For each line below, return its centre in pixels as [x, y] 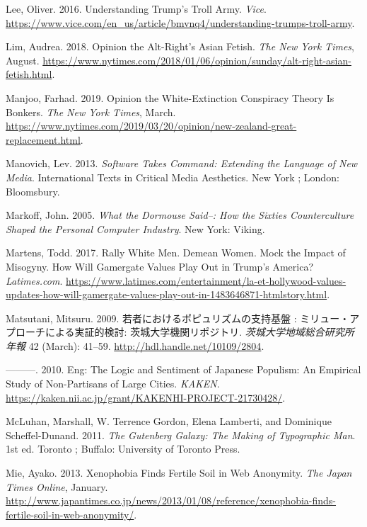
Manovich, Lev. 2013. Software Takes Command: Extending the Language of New [182, 163]
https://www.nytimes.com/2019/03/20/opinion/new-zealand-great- [151, 126]
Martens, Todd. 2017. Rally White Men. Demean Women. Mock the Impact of [176, 253]
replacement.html [43, 139]
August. [23, 60]
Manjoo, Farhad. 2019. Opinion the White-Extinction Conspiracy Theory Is [170, 97]
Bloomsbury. [33, 191]
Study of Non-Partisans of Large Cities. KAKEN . [113, 384]
